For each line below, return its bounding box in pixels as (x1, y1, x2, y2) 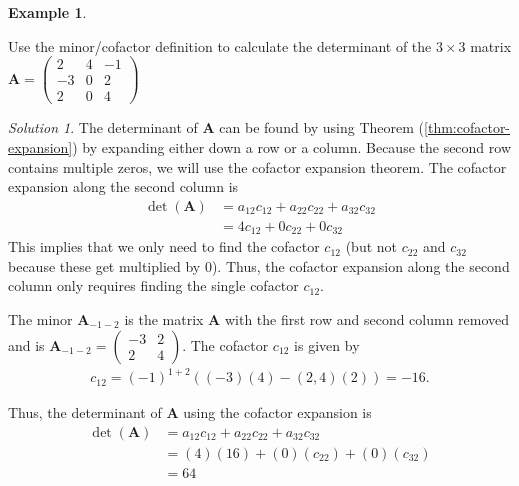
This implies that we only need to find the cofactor (8, 236, 320, 257)
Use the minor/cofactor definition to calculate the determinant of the (8, 35, 432, 56)
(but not (345, 236, 397, 257)
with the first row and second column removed (224, 309, 510, 330)
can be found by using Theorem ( (219, 117, 425, 138)
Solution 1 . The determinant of (8, 117, 198, 138)
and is (8, 334, 45, 355)
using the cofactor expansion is (183, 402, 372, 423)
